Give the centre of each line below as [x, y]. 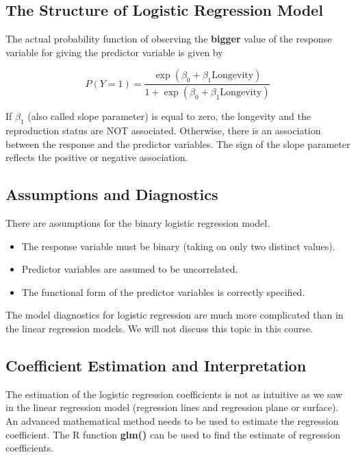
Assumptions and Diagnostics [112, 194]
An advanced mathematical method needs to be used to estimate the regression [172, 421]
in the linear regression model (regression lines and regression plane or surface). [172, 407]
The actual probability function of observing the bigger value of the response [169, 39]
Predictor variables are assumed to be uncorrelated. [130, 269]
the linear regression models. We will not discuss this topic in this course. [160, 329]
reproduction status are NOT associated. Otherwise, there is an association [163, 131]
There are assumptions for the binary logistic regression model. [138, 223]
